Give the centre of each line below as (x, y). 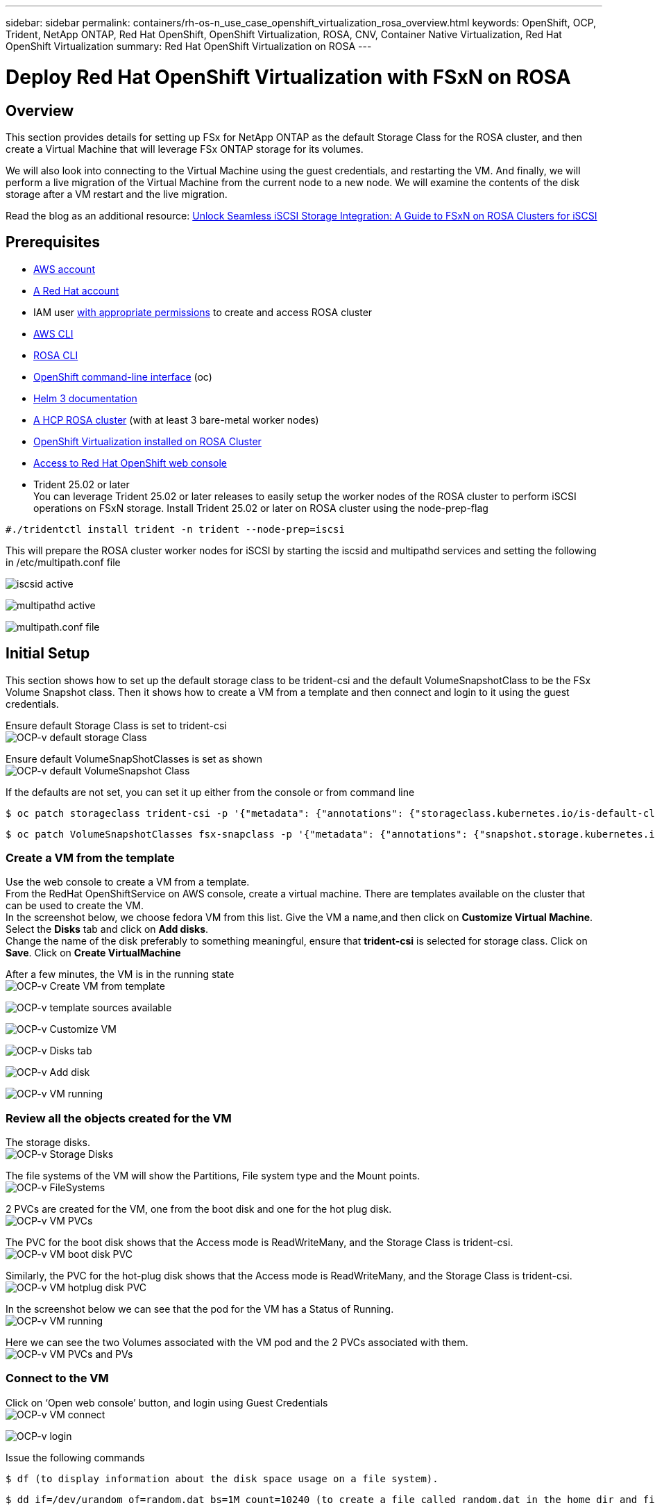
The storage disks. (48, 1143)
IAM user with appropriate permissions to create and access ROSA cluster (203, 312)
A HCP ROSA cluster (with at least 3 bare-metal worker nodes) (176, 420)
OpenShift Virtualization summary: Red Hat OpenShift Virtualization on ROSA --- (189, 46)
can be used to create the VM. (75, 906)
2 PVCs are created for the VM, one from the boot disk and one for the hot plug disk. (199, 1209)
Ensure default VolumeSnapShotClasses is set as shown (134, 758)
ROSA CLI (56, 355)
